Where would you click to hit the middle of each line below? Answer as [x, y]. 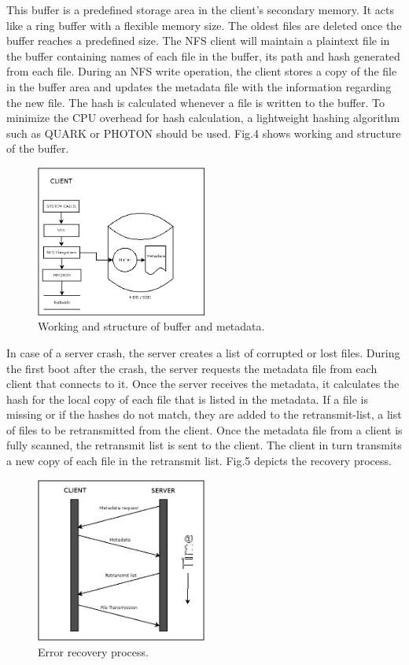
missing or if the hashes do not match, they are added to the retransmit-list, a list [204, 414]
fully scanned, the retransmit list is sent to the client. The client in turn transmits [204, 445]
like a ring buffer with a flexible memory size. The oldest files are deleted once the [204, 25]
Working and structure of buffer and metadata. [151, 326]
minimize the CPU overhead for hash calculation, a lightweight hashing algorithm [203, 118]
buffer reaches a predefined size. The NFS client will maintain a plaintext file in [198, 41]
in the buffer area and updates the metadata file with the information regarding [199, 86]
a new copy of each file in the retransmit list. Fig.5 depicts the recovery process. [199, 461]
